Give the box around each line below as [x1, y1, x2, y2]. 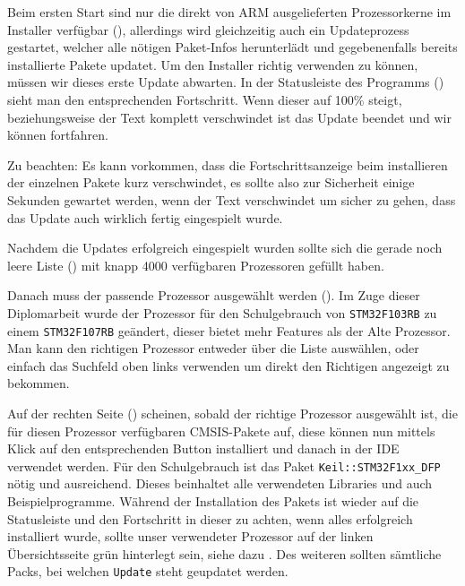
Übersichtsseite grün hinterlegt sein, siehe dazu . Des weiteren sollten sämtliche [7, 544, 442, 563]
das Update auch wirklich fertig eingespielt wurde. [7, 208, 283, 227]
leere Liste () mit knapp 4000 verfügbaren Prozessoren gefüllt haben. [7, 255, 384, 274]
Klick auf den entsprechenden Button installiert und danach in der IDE [7, 439, 400, 458]
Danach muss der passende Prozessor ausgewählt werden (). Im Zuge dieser [7, 286, 420, 305]
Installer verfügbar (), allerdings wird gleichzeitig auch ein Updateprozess [7, 20, 409, 39]
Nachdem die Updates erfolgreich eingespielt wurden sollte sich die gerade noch [7, 238, 443, 257]
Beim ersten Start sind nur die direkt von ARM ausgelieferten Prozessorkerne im [7, 3, 452, 21]
